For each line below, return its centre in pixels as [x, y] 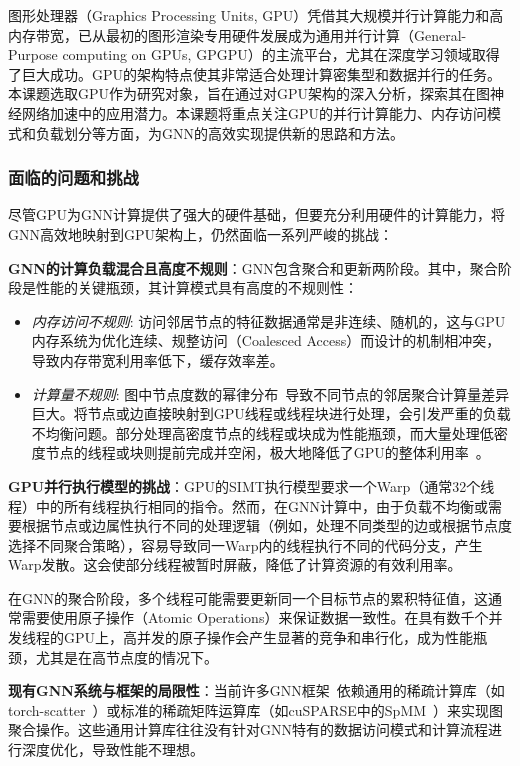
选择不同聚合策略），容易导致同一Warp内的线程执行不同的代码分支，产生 [245, 544]
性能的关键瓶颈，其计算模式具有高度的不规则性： [196, 287]
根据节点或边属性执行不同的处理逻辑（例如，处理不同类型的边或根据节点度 [266, 525]
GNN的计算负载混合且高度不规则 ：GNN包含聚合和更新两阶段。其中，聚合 [253, 267]
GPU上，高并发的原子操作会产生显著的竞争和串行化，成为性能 [268, 637]
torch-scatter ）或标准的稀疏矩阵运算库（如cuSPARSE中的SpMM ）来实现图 [256, 709]
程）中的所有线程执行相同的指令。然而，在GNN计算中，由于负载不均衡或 [248, 505]
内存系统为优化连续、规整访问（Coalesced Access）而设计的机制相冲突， [266, 340]
